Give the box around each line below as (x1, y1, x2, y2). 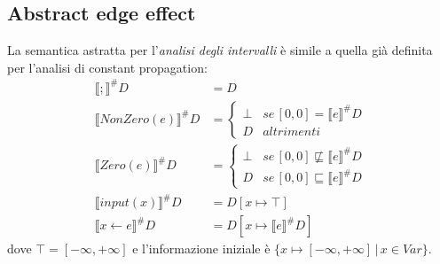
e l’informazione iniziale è (132, 239, 271, 258)
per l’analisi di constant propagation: (7, 58, 208, 76)
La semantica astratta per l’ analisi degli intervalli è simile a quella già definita (7, 41, 433, 59)
